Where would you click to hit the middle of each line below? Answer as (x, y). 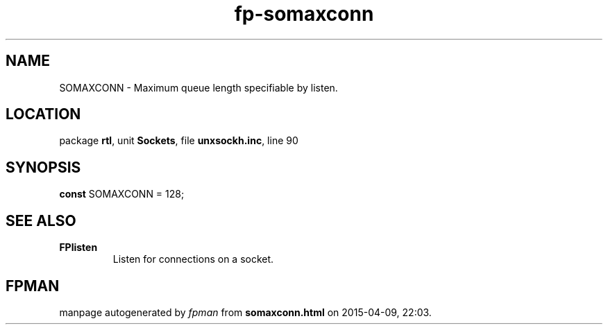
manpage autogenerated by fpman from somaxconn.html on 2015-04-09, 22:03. (245, 312)
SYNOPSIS (43, 167)
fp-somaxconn (304, 14)
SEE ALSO (41, 220)
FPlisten (78, 247)
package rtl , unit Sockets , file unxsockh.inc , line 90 (179, 141)
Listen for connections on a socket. (193, 259)
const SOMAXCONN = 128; (122, 194)
